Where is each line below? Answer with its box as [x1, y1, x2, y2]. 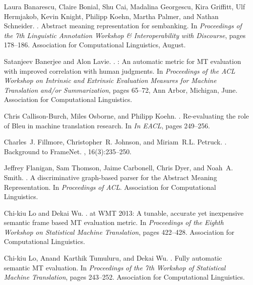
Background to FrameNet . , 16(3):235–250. [4, 146, 132, 156]
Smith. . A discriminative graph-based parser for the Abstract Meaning [4, 172, 217, 182]
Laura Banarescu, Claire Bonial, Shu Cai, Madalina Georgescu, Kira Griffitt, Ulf [4, 1, 245, 11]
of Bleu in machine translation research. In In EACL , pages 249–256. [4, 120, 210, 130]
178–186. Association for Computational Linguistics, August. [4, 40, 186, 50]
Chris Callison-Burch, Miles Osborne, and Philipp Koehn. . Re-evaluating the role [4, 110, 249, 121]
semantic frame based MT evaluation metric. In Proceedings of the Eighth [4, 217, 224, 227]
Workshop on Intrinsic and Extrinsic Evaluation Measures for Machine [4, 75, 217, 85]
